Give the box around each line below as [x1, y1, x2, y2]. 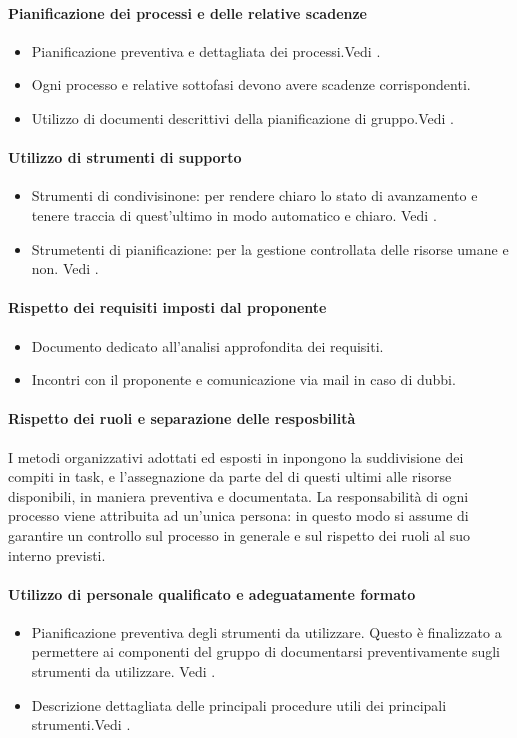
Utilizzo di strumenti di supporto [8, 147, 242, 168]
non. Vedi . [31, 258, 99, 279]
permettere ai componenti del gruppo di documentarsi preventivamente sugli [31, 641, 500, 662]
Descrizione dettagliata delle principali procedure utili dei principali [31, 694, 447, 715]
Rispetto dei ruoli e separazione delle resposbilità [8, 408, 356, 429]
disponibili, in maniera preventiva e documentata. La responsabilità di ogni [8, 485, 469, 506]
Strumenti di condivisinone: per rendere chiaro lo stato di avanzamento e [31, 185, 478, 206]
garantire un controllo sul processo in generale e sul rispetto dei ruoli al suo [8, 524, 470, 545]
